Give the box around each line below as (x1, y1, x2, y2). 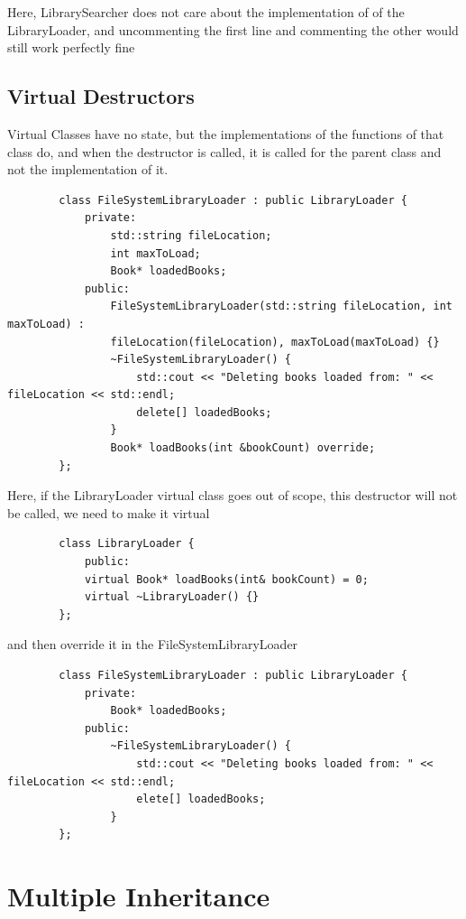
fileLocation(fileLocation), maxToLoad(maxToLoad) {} (110, 335, 440, 348)
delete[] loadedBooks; (136, 405, 272, 419)
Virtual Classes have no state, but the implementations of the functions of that (7, 124, 444, 143)
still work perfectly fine (7, 38, 135, 57)
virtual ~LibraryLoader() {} (84, 590, 260, 604)
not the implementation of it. (7, 160, 169, 179)
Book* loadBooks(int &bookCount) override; (110, 441, 376, 455)
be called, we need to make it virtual (7, 503, 210, 522)
